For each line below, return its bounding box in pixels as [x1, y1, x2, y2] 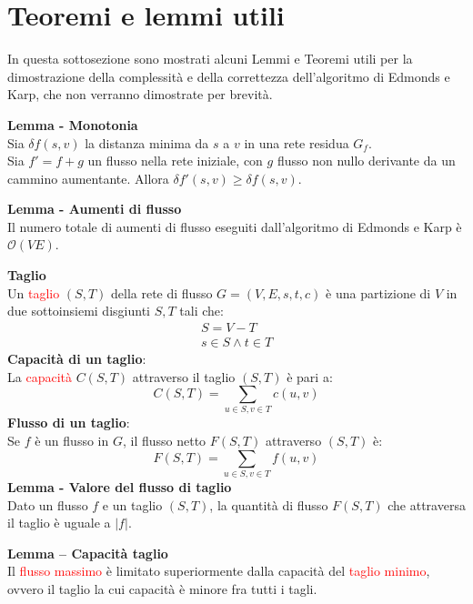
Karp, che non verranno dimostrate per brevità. [7, 85, 273, 104]
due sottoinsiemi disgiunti [7, 301, 150, 320]
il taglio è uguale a [7, 513, 111, 532]
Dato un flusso [7, 495, 88, 514]
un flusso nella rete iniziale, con [87, 151, 263, 170]
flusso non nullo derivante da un [277, 151, 456, 170]
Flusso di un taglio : [7, 413, 130, 432]
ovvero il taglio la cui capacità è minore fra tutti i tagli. [7, 579, 317, 598]
